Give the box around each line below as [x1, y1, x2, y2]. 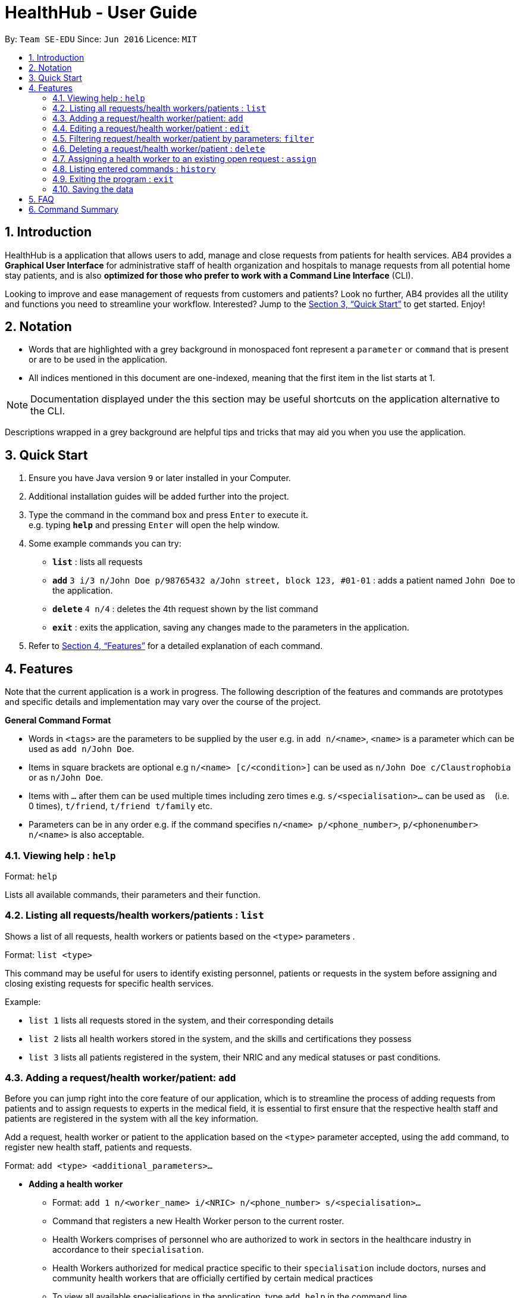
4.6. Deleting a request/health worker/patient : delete [52, 143, 265, 154]
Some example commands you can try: [29, 538, 181, 549]
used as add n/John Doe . [29, 744, 134, 754]
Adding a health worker [29, 1179, 123, 1190]
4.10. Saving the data [52, 183, 134, 194]
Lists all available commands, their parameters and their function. [5, 889, 261, 900]
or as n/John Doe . [29, 772, 104, 783]
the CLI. [30, 405, 65, 417]
